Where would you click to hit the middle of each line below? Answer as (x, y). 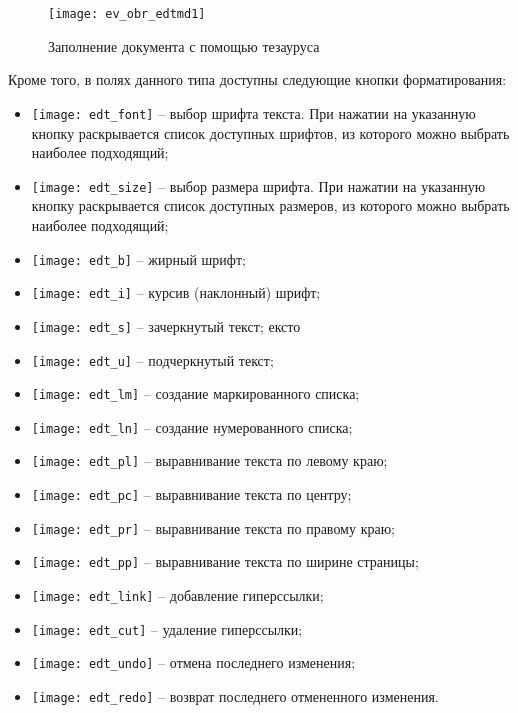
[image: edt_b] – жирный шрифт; (138, 258)
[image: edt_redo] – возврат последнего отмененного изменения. (235, 696)
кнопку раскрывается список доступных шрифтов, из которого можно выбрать (270, 132)
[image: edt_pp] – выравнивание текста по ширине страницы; (225, 561)
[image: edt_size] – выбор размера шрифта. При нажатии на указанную (258, 185)
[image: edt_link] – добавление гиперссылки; (177, 595)
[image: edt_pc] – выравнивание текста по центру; (191, 494)
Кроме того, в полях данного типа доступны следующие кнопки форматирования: (257, 79)
